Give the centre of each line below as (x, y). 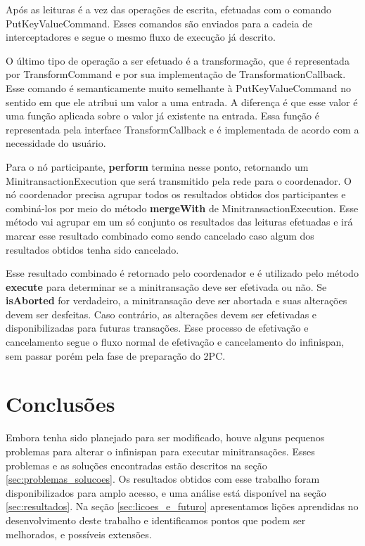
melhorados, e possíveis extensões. (79, 534)
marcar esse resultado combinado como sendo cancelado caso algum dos (160, 235)
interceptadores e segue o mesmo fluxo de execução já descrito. (141, 37)
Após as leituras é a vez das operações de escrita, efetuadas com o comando (168, 9)
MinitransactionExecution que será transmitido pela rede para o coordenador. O (179, 180)
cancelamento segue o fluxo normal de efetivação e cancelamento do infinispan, (175, 342)
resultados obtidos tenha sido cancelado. (92, 249)
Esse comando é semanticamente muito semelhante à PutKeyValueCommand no (179, 87)
